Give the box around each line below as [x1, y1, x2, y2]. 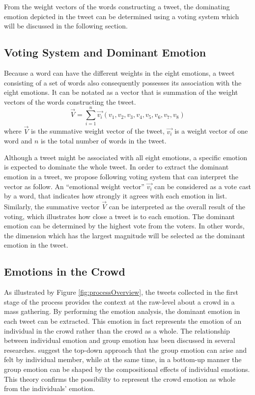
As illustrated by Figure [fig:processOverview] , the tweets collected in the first [4, 287, 238, 297]
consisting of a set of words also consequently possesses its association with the [4, 77, 242, 87]
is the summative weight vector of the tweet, [30, 126, 165, 136]
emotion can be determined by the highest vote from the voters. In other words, [4, 221, 245, 231]
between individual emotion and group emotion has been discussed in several [4, 335, 235, 345]
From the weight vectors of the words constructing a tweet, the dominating [4, 1, 230, 11]
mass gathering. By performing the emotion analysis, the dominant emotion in [4, 306, 240, 316]
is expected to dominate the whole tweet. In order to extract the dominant [4, 162, 229, 172]
